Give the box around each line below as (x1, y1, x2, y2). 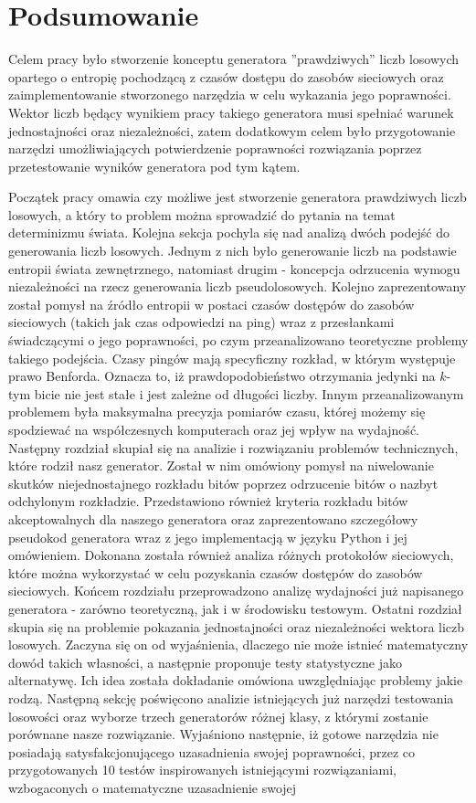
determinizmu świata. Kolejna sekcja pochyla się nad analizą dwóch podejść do (8, 223, 450, 242)
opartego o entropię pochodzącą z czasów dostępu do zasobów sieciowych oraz (8, 67, 444, 86)
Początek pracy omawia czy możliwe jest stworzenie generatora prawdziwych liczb (8, 187, 467, 206)
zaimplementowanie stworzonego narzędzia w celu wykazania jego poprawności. (8, 85, 451, 104)
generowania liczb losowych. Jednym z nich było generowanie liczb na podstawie (8, 241, 457, 260)
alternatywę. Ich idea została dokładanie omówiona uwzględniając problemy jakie (8, 671, 463, 690)
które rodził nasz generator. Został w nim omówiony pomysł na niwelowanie (8, 456, 434, 475)
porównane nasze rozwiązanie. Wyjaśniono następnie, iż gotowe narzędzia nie (8, 724, 439, 744)
